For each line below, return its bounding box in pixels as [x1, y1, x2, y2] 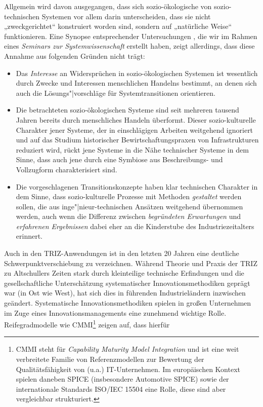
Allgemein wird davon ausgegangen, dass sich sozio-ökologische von [4, 1, 212, 11]
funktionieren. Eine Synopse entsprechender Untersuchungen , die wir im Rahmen [4, 30, 257, 41]
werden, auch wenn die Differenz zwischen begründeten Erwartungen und [16, 211, 241, 221]
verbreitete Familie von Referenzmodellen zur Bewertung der [16, 354, 204, 364]
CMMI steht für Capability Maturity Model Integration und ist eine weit [16, 344, 239, 354]
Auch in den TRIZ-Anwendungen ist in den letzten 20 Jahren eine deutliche [4, 248, 239, 258]
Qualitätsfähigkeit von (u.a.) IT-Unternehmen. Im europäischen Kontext [16, 363, 240, 374]
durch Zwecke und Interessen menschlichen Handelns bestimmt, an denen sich [16, 78, 257, 88]
